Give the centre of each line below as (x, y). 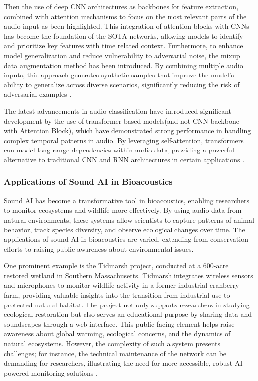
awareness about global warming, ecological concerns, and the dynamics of (117, 334)
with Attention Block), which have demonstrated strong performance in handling (128, 130)
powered (17, 372)
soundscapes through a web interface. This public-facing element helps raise (119, 324)
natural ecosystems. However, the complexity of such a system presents (112, 343)
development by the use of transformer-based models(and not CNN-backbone (122, 120)
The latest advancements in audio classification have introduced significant (118, 111)
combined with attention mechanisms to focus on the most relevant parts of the (125, 16)
